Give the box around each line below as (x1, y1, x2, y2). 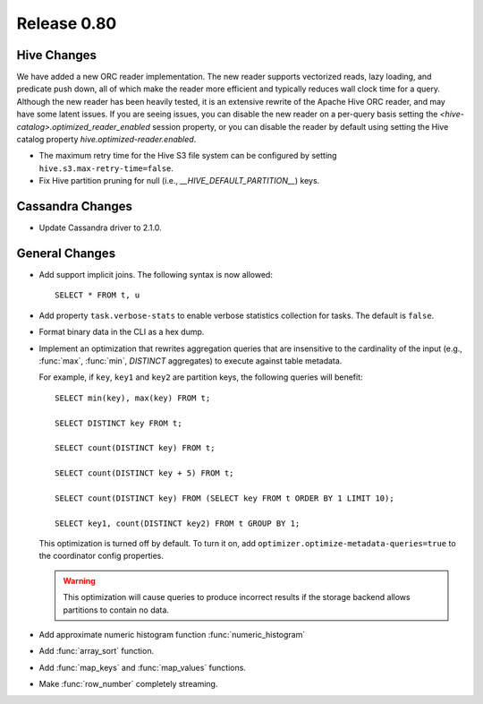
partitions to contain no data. (63, 605, 170, 615)
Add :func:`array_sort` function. (38, 646, 155, 657)
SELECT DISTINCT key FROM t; (55, 417, 182, 428)
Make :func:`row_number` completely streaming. (38, 679, 218, 690)
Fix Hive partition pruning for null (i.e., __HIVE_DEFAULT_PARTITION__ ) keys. (38, 176, 320, 186)
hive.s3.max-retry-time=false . (38, 162, 174, 174)
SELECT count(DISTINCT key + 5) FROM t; (55, 468, 234, 478)
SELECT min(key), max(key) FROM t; (55, 392, 211, 403)
